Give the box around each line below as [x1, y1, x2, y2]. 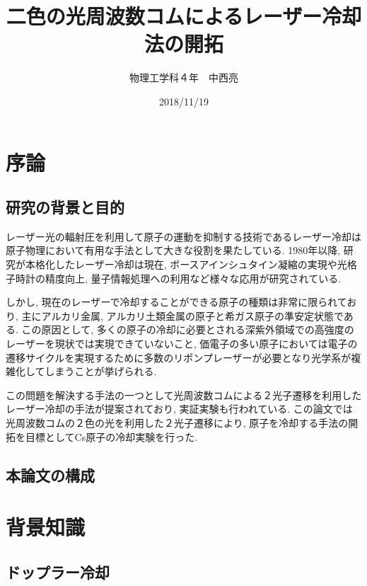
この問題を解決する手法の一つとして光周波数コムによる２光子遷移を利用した [6, 387, 362, 402]
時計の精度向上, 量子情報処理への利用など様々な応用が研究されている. [15, 270, 342, 285]
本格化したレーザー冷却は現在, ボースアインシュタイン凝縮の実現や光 [25, 257, 347, 272]
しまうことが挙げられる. [45, 364, 157, 379]
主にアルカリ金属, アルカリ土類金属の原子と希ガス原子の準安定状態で [21, 308, 344, 323]
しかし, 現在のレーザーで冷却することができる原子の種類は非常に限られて [6, 294, 347, 309]
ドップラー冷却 [6, 561, 110, 582]
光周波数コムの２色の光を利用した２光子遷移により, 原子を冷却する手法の [6, 415, 349, 430]
